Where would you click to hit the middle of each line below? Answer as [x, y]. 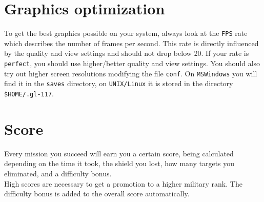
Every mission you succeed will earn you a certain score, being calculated [119, 153]
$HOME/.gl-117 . [29, 93]
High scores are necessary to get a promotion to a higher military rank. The [123, 183]
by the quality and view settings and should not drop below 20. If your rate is [127, 53]
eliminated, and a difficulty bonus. [58, 173]
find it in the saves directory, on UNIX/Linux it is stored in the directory [119, 83]
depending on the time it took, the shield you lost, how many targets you [119, 163]
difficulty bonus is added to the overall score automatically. [97, 194]
